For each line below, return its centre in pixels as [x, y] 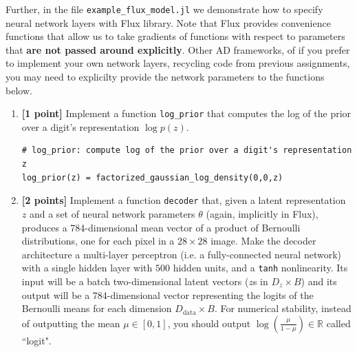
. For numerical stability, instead [283, 308]
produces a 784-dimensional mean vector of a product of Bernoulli [161, 227]
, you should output [209, 323]
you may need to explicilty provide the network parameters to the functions [165, 77]
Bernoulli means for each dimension [97, 308]
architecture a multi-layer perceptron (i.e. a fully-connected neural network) [182, 254]
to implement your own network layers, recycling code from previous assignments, [178, 63]
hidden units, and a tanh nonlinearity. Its [260, 268]
